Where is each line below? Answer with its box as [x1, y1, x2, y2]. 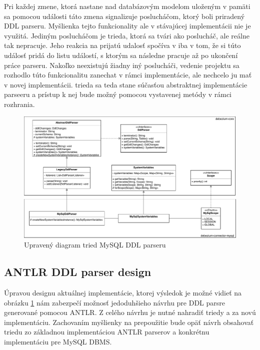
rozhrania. [4, 98, 35, 109]
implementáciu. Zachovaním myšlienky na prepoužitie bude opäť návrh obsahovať [4, 316, 254, 327]
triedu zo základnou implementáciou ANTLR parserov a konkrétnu [4, 326, 209, 337]
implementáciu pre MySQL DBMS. [4, 336, 112, 346]
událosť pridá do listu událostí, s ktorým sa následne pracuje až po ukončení [4, 49, 238, 60]
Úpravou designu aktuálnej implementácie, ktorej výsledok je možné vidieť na [4, 287, 242, 297]
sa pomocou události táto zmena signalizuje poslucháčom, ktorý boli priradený [4, 10, 245, 21]
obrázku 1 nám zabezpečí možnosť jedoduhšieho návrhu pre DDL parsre [4, 297, 225, 307]
